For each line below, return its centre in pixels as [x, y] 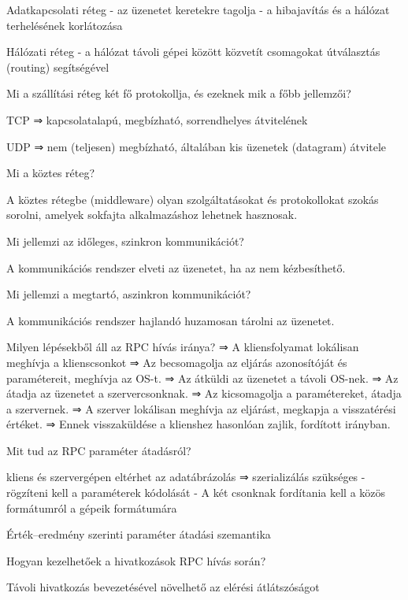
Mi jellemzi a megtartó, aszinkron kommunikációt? [129, 294]
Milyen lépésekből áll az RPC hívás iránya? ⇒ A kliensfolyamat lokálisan [183, 347]
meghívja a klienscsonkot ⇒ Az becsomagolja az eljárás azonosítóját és [177, 362]
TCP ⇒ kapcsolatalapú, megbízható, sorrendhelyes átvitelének [157, 119]
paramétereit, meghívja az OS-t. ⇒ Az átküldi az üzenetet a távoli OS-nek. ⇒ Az [202, 378]
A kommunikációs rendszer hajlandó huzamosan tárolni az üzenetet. [171, 320]
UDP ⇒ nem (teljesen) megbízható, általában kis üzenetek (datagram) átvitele [197, 146]
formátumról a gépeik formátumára [92, 507]
